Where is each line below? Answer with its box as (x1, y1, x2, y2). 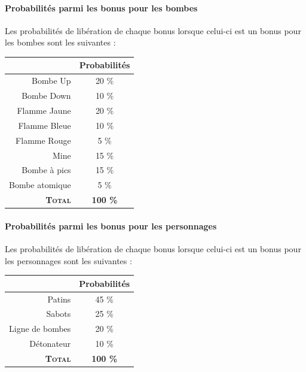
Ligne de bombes (9, 322, 71, 335)
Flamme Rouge (16, 134, 71, 146)
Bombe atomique (9, 179, 71, 191)
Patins (47, 292, 71, 305)
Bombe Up (32, 74, 71, 87)
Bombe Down (22, 89, 71, 102)
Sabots (46, 307, 71, 320)
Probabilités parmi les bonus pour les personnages (5, 219, 217, 232)
